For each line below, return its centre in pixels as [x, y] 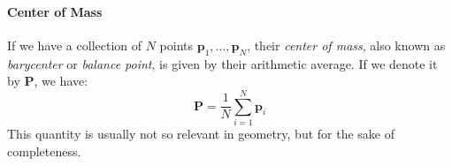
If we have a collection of [75, 45]
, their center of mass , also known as [346, 45]
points [176, 45]
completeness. [44, 151]
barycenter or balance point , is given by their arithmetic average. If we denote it [222, 63]
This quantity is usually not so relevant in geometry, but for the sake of [201, 133]
